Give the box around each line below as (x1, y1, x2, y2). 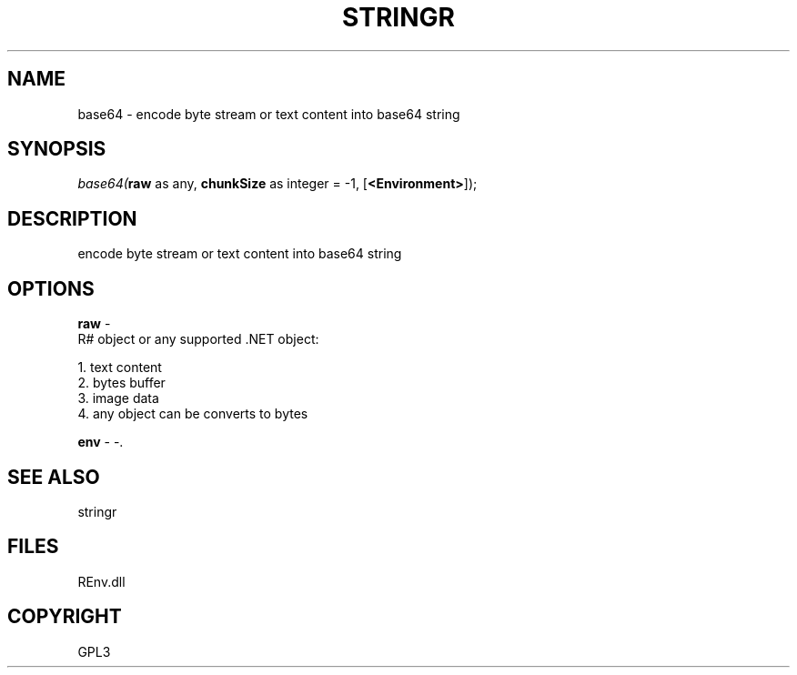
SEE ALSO (7, 465, 100, 489)
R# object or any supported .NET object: (77, 331, 319, 348)
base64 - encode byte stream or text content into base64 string (77, 106, 460, 122)
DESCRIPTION (7, 207, 137, 230)
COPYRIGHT (7, 605, 122, 629)
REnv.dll (77, 573, 126, 589)
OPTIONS (7, 277, 95, 300)
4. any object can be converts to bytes (77, 406, 308, 422)
